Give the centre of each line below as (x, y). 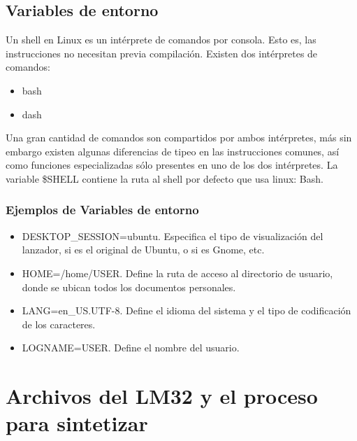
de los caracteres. (59, 324)
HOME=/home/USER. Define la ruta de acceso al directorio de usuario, (177, 273)
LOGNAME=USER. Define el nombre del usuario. (131, 348)
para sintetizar (77, 423)
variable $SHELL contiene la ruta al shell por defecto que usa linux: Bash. (165, 178)
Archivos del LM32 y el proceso (162, 396)
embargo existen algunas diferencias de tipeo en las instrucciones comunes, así (173, 151)
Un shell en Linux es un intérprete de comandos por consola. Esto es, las (161, 40)
